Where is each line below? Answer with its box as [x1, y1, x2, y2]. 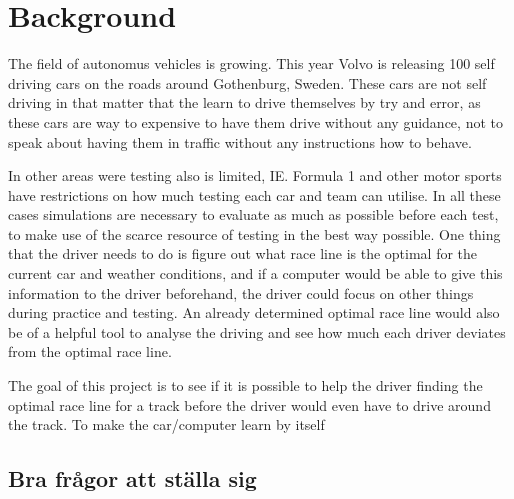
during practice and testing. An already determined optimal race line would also [8, 302, 500, 323]
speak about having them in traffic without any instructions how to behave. [8, 131, 472, 152]
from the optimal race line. [8, 341, 172, 362]
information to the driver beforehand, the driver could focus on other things [8, 282, 474, 303]
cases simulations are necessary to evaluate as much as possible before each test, [8, 204, 499, 225]
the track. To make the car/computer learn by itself [8, 414, 325, 435]
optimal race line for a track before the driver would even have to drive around [8, 394, 491, 415]
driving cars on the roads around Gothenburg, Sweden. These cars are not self [8, 72, 487, 93]
